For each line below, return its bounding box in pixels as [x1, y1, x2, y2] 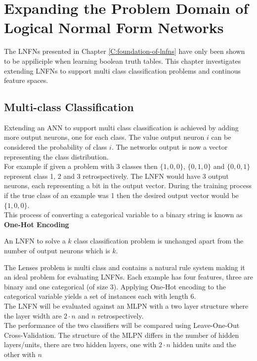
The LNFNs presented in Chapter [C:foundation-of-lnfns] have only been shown [4, 46, 245, 56]
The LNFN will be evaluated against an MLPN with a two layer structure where [4, 300, 249, 311]
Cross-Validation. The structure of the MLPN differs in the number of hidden [4, 329, 239, 340]
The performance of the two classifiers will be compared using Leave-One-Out [4, 320, 240, 330]
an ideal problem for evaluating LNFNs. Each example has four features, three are [4, 272, 253, 282]
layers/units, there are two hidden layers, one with [4, 339, 157, 350]
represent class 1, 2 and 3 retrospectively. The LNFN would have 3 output [4, 170, 229, 181]
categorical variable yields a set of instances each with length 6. [4, 291, 196, 301]
